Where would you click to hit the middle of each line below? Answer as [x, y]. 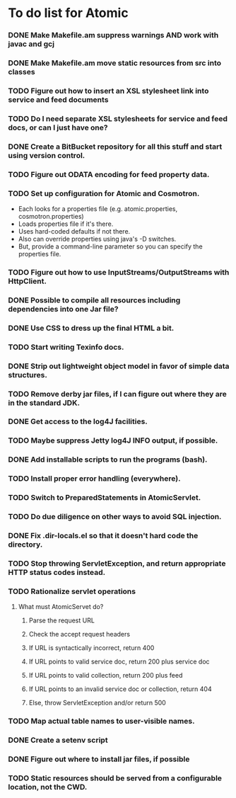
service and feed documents [58, 99]
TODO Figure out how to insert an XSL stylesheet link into [108, 91]
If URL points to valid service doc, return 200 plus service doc [119, 662]
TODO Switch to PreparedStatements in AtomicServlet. [105, 498]
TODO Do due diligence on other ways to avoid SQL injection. [115, 517]
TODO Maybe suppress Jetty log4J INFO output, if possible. [113, 440]
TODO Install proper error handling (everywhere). [94, 479]
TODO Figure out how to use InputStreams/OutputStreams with [119, 272]
